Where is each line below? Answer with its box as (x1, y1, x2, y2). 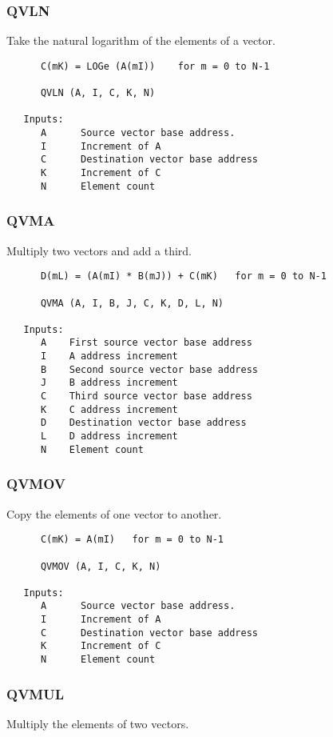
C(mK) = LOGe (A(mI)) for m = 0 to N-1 (40, 60, 270, 72)
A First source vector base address (40, 337, 252, 349)
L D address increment (40, 431, 178, 443)
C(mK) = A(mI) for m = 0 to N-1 (40, 534, 224, 546)
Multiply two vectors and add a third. (6, 242, 192, 258)
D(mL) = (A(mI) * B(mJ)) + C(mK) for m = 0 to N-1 (40, 270, 327, 282)
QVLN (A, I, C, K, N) (40, 87, 156, 99)
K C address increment (40, 403, 178, 415)
